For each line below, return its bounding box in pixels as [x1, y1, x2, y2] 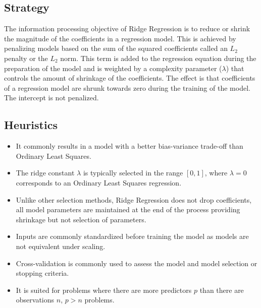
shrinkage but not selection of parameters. [16, 214, 146, 224]
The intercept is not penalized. [4, 92, 99, 103]
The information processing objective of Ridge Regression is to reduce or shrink [4, 23, 250, 34]
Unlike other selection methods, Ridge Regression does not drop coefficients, [16, 194, 252, 205]
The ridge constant [16, 167, 75, 178]
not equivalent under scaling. [16, 240, 106, 251]
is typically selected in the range [83, 167, 183, 178]
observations [16, 294, 55, 305]
